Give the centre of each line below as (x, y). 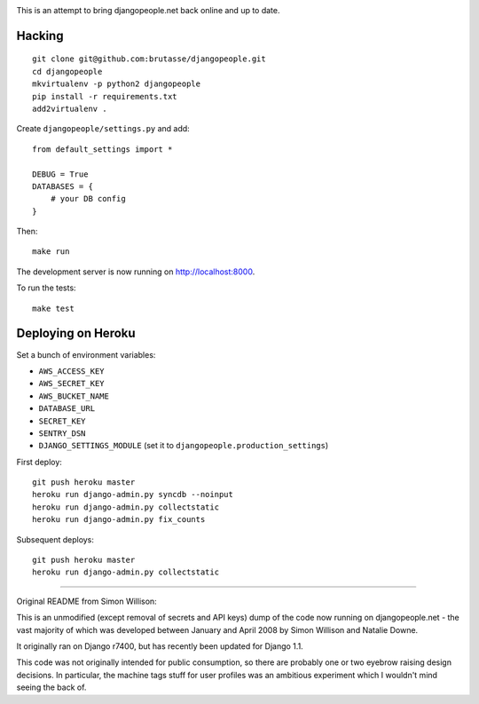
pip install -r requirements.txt (105, 96)
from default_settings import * (102, 149)
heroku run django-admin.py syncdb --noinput (133, 494)
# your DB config (88, 199)
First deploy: (39, 462)
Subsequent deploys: (55, 539)
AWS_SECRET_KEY (72, 384)
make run (51, 252)
